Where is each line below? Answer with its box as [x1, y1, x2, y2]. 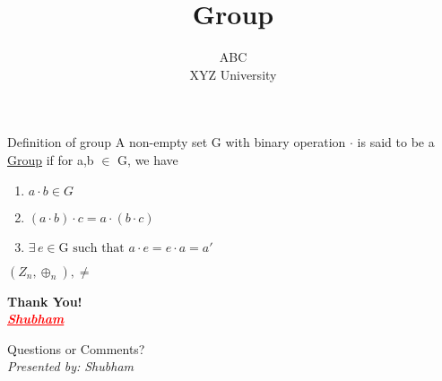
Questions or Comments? [7, 339, 145, 358]
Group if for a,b [7, 150, 94, 169]
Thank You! [7, 291, 82, 310]
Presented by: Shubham [7, 357, 134, 376]
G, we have [117, 150, 178, 169]
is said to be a [357, 133, 435, 152]
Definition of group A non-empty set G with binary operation [7, 133, 346, 152]
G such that [58, 241, 125, 255]
